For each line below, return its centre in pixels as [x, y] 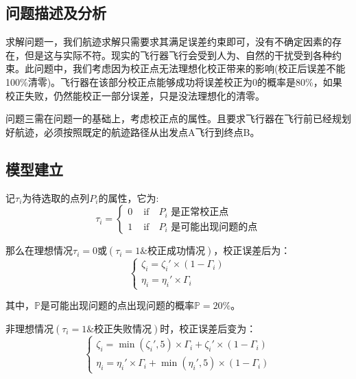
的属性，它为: [129, 197]
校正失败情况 [123, 329]
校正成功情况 [177, 252]
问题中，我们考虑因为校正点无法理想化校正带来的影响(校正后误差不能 [190, 68]
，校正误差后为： [252, 250]
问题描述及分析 [56, 13]
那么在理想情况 [39, 250]
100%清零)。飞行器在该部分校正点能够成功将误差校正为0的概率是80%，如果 [174, 81]
